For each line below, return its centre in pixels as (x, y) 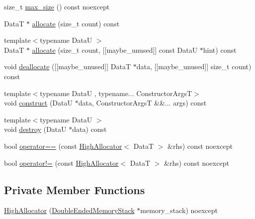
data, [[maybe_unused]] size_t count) (194, 66)
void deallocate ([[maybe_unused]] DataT (68, 66)
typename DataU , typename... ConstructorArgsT (116, 93)
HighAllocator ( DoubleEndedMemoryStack (69, 210)
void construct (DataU (38, 103)
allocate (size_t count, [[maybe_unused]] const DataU (115, 50)
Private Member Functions (75, 189)
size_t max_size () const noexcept (57, 6)
